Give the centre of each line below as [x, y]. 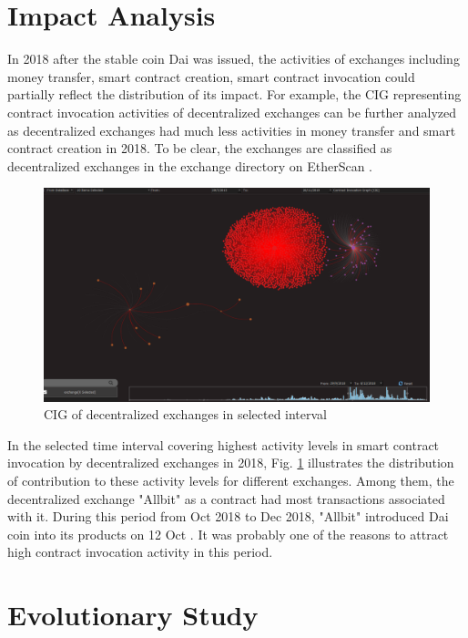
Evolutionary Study [133, 615]
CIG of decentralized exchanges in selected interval [186, 414]
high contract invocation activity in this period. [140, 552]
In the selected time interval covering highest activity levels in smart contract [224, 444]
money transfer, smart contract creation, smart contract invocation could [211, 76]
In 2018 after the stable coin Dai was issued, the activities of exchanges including [234, 59]
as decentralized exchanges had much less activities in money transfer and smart [232, 130]
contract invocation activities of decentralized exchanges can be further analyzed [232, 112]
